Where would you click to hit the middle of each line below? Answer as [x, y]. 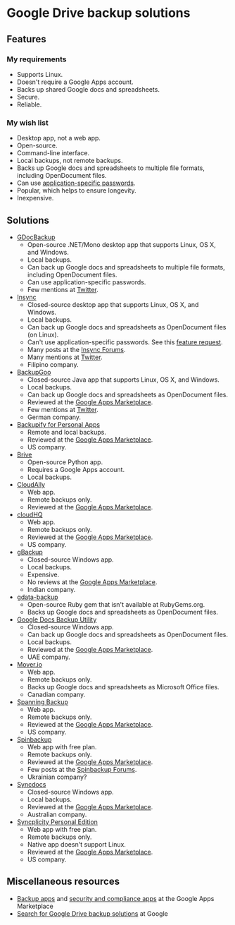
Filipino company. [53, 364]
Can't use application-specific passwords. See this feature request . [125, 342]
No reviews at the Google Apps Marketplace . [92, 582]
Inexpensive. [35, 198]
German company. [54, 417]
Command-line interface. [53, 153]
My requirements [37, 59]
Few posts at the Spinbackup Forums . [82, 769]
